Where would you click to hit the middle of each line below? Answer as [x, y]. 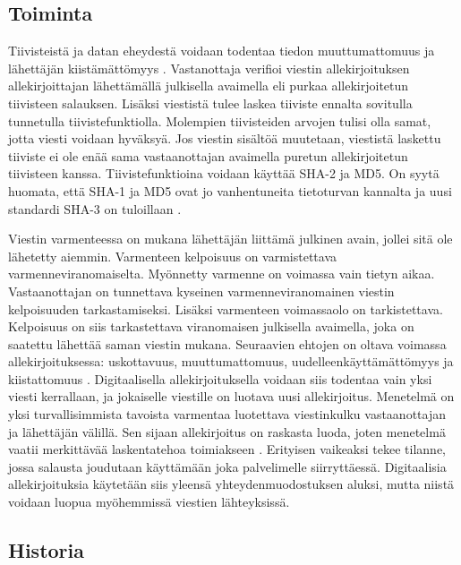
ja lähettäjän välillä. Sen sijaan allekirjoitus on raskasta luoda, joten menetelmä [227, 431]
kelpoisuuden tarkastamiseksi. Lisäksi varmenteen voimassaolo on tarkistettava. [226, 308]
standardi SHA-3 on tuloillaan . [95, 208]
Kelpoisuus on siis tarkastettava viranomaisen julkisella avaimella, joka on [211, 326]
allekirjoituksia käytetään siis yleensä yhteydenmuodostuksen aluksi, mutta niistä [231, 484]
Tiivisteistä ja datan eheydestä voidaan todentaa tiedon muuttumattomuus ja [222, 51]
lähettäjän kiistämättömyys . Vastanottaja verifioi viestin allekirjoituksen [209, 68]
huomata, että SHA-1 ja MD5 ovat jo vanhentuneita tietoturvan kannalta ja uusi [230, 190]
